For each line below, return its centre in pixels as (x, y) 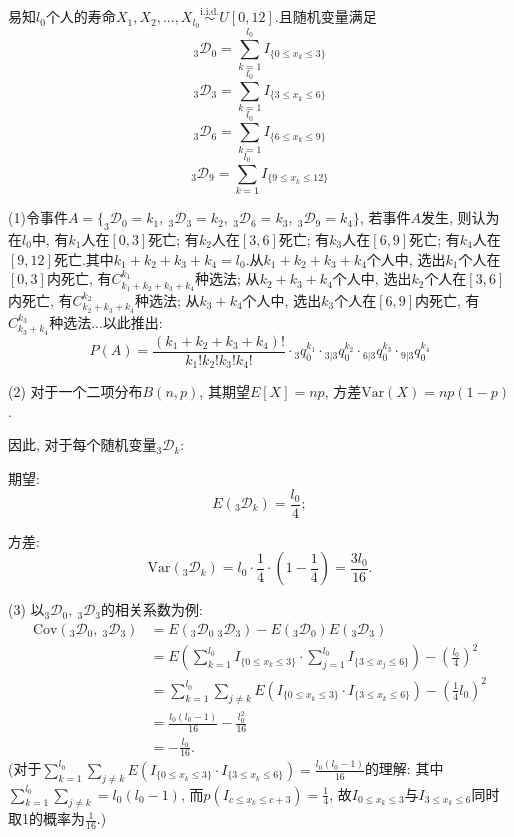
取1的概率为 (46, 818)
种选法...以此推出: (106, 321)
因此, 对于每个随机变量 (82, 444)
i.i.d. (210, 11)
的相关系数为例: (152, 609)
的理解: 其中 (404, 768)
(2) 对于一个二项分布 (75, 391)
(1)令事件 (38, 217)
